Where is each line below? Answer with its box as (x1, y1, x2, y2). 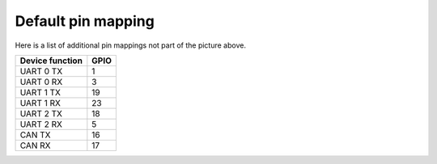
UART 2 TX (19, 107, 62, 119)
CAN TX (19, 129, 51, 141)
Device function (19, 55, 83, 66)
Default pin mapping (15, 12, 155, 30)
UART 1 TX (19, 86, 61, 98)
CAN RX (19, 140, 51, 151)
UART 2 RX (19, 118, 62, 129)
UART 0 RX (19, 76, 63, 87)
